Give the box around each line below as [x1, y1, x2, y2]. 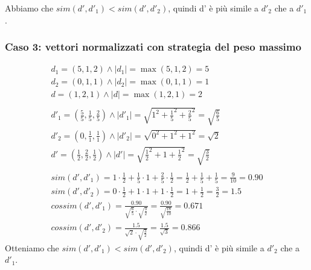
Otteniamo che [5, 241, 59, 254]
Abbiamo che [5, 2, 54, 14]
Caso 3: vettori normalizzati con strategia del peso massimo [5, 39, 301, 54]
